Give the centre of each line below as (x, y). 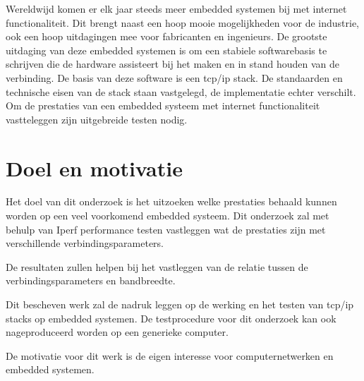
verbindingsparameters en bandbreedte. (91, 280)
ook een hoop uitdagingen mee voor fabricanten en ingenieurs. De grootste (166, 36)
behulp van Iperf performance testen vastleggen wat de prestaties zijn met (166, 229)
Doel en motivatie (94, 168)
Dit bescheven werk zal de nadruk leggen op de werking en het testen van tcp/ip (180, 304)
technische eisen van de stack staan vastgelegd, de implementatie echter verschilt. (181, 91)
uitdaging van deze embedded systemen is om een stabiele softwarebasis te (166, 50)
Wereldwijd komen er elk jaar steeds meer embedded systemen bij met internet (176, 8)
